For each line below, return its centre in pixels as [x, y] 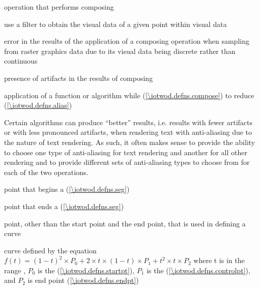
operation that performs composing [59, 7]
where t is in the [219, 260]
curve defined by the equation [50, 250]
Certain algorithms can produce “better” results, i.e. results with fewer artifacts [128, 122]
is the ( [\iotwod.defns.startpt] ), [86, 270]
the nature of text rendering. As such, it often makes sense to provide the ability [130, 142]
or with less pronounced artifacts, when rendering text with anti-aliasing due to [128, 132]
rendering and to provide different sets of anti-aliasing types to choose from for [127, 162]
